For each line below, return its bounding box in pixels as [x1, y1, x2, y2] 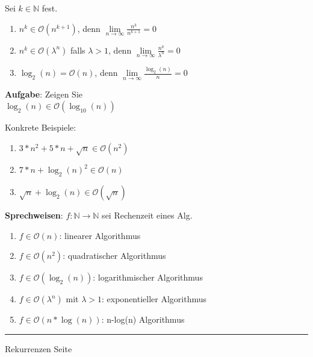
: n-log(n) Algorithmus [101, 313, 185, 326]
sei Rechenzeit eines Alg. [102, 209, 193, 222]
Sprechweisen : [5, 209, 63, 222]
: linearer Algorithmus [59, 229, 141, 241]
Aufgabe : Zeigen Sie [5, 88, 83, 101]
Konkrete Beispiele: [5, 121, 76, 134]
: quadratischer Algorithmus [63, 249, 166, 262]
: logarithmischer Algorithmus [93, 271, 203, 284]
